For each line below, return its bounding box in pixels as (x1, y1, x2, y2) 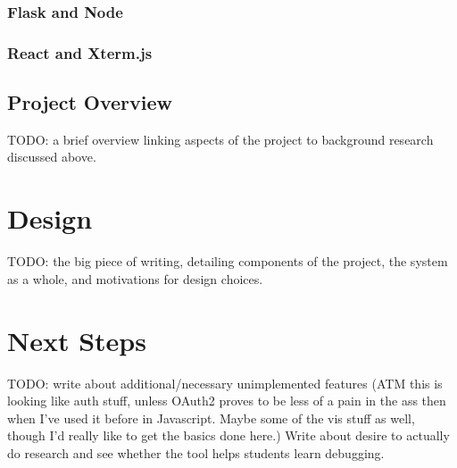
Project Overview (7, 88, 173, 116)
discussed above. (7, 147, 96, 166)
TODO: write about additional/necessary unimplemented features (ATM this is (7, 373, 443, 392)
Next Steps (7, 322, 146, 358)
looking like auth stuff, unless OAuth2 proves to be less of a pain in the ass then (7, 391, 446, 410)
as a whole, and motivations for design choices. (7, 269, 263, 288)
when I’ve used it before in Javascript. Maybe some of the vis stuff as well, (7, 408, 415, 427)
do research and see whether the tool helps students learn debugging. (7, 443, 385, 462)
